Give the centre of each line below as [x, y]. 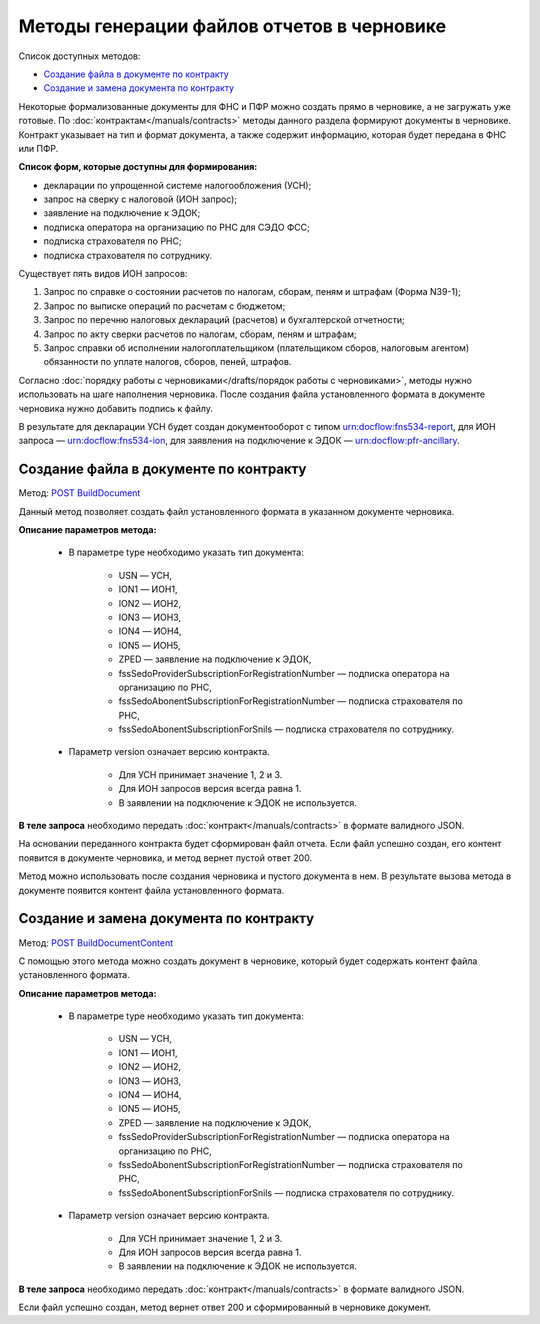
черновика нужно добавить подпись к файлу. [116, 408]
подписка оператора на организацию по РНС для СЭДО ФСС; [176, 227]
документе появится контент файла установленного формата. [151, 890]
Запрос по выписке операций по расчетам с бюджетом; [164, 306]
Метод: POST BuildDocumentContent [96, 942]
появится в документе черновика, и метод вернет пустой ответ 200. [165, 857]
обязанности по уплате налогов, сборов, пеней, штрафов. [167, 362]
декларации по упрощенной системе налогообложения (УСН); [177, 185]
